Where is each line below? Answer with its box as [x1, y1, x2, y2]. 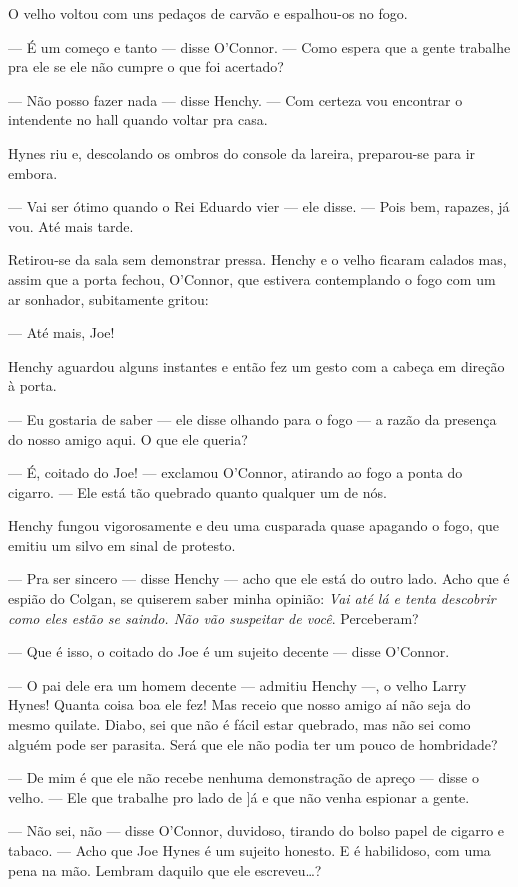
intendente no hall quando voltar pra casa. [8, 109, 268, 130]
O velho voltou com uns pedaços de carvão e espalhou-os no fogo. [8, 3, 408, 23]
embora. [8, 162, 58, 183]
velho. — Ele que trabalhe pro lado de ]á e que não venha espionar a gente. [8, 786, 470, 807]
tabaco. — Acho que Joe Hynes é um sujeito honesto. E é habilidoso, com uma [8, 840, 491, 860]
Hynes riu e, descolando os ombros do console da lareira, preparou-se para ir [8, 142, 476, 163]
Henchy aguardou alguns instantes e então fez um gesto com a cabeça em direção [8, 355, 505, 376]
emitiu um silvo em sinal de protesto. [8, 534, 236, 555]
